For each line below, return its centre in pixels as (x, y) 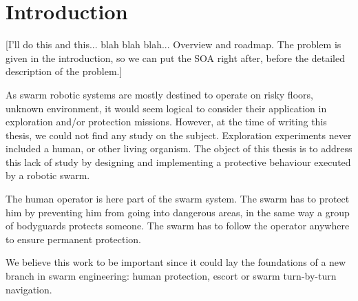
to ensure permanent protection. (73, 239)
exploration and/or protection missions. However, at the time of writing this (166, 122)
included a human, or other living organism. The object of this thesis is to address (179, 148)
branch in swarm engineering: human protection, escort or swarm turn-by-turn (171, 276)
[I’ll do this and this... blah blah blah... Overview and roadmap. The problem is (173, 44)
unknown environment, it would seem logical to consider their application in (166, 108)
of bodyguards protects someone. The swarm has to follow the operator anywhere (178, 226)
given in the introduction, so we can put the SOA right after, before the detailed (175, 58)
